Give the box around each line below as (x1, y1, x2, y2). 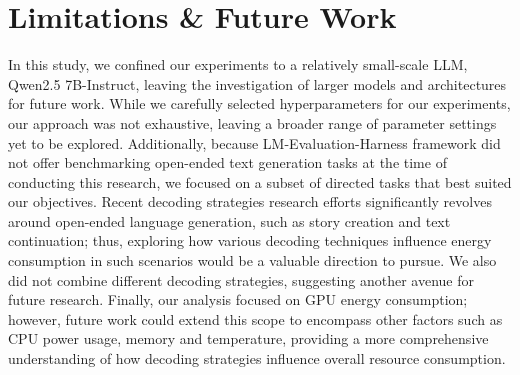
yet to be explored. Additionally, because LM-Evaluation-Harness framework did (8, 132, 501, 153)
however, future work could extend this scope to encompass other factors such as (8, 308, 503, 329)
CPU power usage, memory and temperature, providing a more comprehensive (8, 328, 489, 349)
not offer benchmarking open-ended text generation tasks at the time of (8, 152, 447, 173)
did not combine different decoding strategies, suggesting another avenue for (8, 269, 474, 290)
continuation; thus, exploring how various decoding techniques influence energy (8, 230, 492, 251)
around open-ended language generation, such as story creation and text (8, 210, 451, 231)
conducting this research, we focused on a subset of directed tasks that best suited (8, 171, 512, 192)
